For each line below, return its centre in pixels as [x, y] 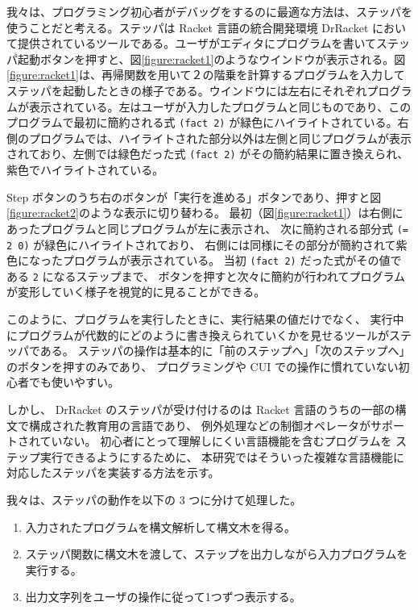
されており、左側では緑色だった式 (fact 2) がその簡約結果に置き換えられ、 [208, 154]
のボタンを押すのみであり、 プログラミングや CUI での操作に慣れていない [203, 366]
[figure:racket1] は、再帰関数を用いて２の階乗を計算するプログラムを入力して [206, 75]
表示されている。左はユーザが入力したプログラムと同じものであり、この [220, 106]
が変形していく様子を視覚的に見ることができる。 [136, 292]
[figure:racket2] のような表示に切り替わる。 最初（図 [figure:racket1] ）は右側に [205, 213]
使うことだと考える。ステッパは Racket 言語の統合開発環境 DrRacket [188, 27]
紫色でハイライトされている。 [85, 170]
